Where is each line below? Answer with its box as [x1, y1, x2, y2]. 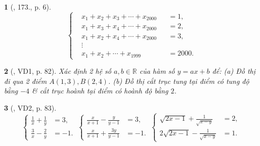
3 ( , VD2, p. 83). [4, 102, 57, 113]
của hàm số [139, 66, 175, 76]
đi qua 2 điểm [4, 75, 47, 86]
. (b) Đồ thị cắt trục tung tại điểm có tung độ [108, 75, 249, 86]
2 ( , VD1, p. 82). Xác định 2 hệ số [4, 66, 111, 76]
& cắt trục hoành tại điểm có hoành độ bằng [32, 85, 168, 96]
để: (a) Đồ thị [212, 66, 255, 76]
